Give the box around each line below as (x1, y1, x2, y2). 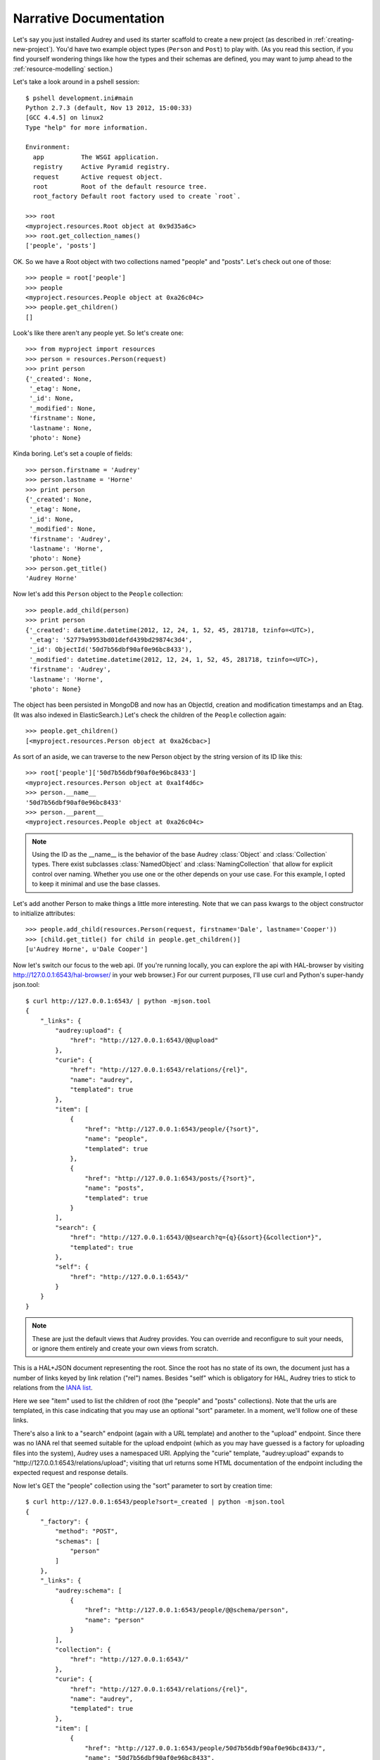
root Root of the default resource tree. (32, 183, 208, 191)
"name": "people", (84, 1135, 148, 1143)
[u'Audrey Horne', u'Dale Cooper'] (25, 945, 148, 953)
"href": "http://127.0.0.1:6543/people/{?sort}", (84, 1125, 260, 1133)
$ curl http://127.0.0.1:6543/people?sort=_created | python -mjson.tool (25, 1498, 286, 1506)
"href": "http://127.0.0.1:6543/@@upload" (70, 1036, 219, 1045)
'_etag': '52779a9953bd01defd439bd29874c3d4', (29, 636, 193, 644)
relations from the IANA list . (13, 1383, 93, 1392)
